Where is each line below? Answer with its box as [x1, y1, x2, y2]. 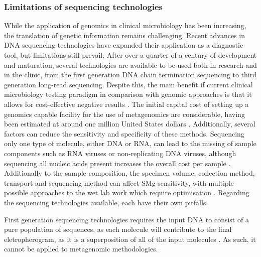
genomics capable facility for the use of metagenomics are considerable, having [4, 108, 245, 119]
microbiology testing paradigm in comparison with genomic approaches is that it [4, 89, 252, 99]
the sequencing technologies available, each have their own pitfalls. [4, 197, 208, 207]
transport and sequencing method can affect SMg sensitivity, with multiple [4, 177, 234, 188]
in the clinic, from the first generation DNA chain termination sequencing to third [4, 69, 257, 80]
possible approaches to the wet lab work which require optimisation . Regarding [4, 187, 249, 198]
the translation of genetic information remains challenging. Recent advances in [4, 30, 245, 40]
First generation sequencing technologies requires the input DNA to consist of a [4, 214, 249, 224]
